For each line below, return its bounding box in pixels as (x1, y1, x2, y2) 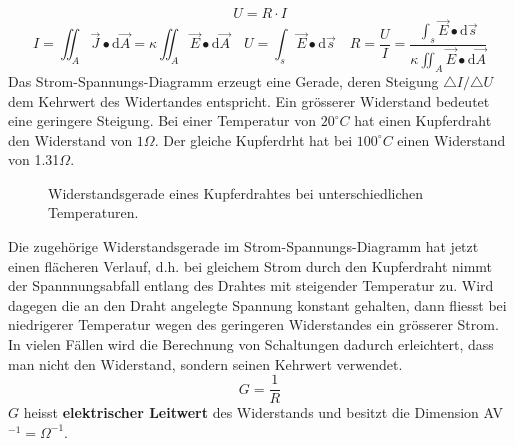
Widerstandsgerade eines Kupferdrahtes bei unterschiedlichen (48, 182, 424, 203)
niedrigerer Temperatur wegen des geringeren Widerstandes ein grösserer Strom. (8, 314, 499, 335)
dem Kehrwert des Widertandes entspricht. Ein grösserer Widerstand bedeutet (8, 90, 490, 111)
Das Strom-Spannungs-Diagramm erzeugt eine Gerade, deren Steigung (8, 70, 439, 91)
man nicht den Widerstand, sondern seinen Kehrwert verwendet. (8, 353, 403, 374)
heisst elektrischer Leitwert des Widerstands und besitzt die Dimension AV (23, 402, 503, 423)
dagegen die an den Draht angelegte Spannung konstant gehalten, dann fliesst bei (8, 294, 507, 315)
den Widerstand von (8, 129, 133, 150)
